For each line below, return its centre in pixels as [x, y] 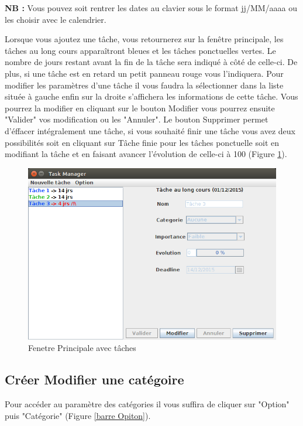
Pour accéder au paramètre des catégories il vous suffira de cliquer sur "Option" [147, 403]
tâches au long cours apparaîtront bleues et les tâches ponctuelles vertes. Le [140, 50]
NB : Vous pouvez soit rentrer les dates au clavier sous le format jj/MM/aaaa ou [151, 8]
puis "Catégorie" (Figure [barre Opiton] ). [78, 415]
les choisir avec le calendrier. [56, 19]
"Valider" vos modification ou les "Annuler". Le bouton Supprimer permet [137, 119]
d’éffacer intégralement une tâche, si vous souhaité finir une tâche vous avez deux [150, 130]
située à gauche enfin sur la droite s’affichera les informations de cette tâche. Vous [151, 96]
